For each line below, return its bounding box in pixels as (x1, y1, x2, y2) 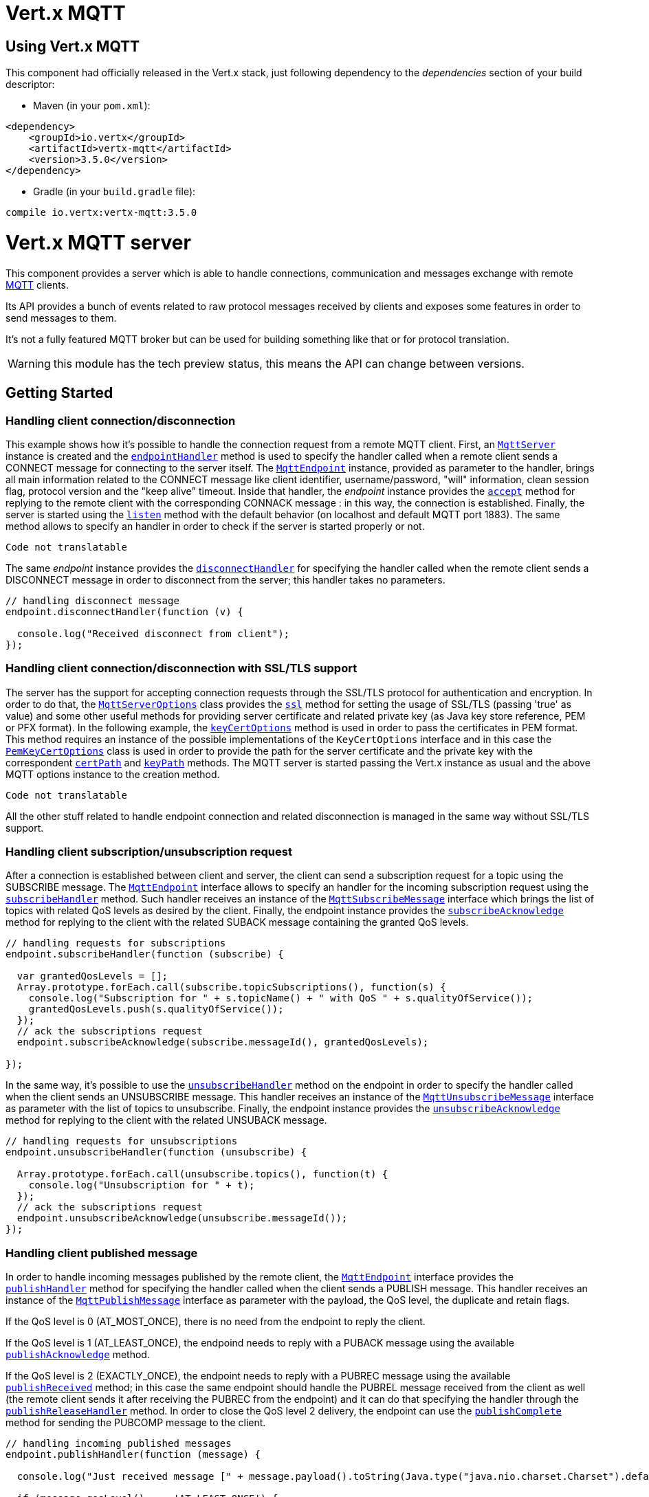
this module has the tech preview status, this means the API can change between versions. (53, 356, 525, 370)
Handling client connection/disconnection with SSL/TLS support (5, 661, 357, 676)
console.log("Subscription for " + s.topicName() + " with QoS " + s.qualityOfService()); (28, 993, 533, 1004)
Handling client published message (5, 1245, 198, 1260)
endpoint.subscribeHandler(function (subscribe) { (5, 949, 284, 960)
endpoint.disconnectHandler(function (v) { (5, 606, 243, 617)
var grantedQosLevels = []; (16, 971, 168, 982)
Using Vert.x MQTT (5, 37, 140, 55)
